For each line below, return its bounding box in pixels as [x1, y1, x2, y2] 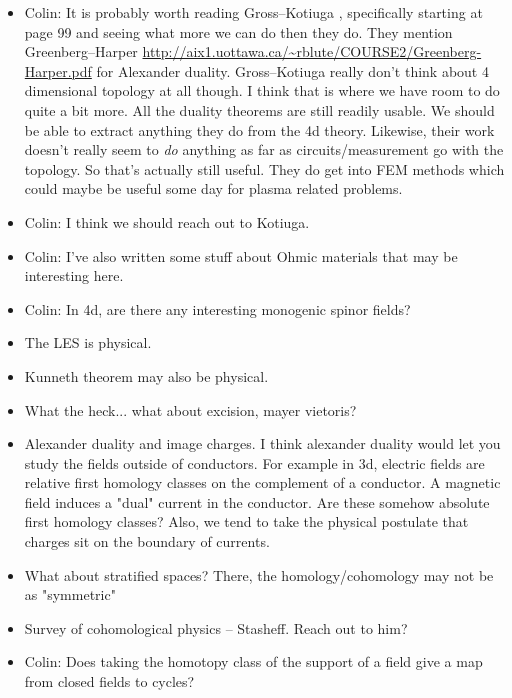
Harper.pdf [24, 60, 92, 81]
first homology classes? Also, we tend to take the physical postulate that [24, 511, 469, 532]
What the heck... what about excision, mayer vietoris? [24, 399, 357, 420]
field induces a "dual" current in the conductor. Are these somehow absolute [24, 491, 490, 512]
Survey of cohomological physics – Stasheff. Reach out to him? [24, 617, 408, 638]
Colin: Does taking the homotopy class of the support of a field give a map [24, 651, 483, 672]
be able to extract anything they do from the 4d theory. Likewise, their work [24, 119, 495, 140]
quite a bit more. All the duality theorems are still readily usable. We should [24, 99, 495, 120]
